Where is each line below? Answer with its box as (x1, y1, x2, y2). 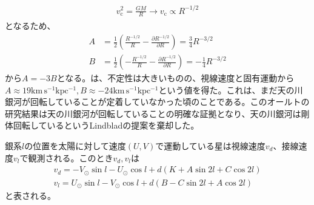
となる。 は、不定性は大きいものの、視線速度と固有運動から (56, 72, 295, 84)
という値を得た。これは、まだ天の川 (158, 83, 303, 96)
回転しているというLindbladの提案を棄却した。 (13, 119, 199, 132)
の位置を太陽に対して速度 (24, 139, 126, 152)
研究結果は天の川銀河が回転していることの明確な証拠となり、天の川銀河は (5, 107, 301, 119)
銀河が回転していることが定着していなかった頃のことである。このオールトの (5, 95, 310, 108)
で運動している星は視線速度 (155, 139, 266, 152)
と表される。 (5, 189, 56, 202)
